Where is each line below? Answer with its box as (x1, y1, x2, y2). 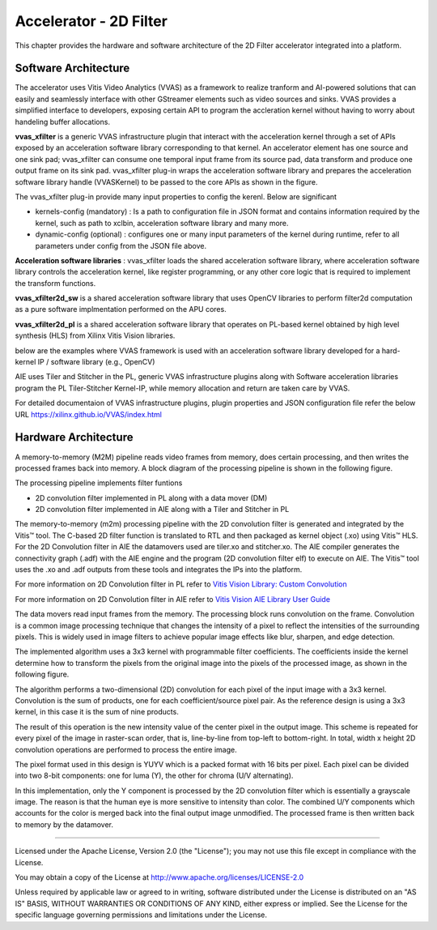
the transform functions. (15, 278, 96, 288)
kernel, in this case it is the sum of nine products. (15, 707, 180, 717)
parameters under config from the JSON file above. (35, 241, 206, 250)
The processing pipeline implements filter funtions (15, 478, 183, 488)
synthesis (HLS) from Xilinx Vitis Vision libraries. (15, 331, 176, 340)
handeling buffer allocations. (15, 117, 111, 126)
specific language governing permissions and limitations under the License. (15, 910, 267, 919)
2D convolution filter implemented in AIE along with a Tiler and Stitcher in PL (35, 505, 290, 514)
